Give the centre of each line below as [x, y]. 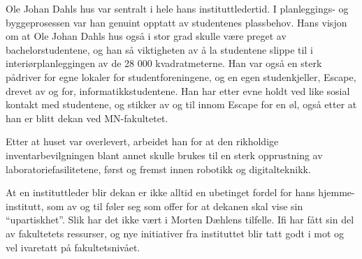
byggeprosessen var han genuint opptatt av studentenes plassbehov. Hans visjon [176, 22]
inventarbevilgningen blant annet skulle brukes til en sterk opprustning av [164, 155]
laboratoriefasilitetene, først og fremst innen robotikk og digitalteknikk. [158, 169]
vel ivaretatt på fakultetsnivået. [73, 247]
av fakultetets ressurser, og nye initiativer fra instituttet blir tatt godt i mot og [175, 233]
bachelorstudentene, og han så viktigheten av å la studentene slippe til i [159, 49]
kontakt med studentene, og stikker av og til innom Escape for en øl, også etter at [181, 104]
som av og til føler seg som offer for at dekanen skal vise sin [175, 206]
